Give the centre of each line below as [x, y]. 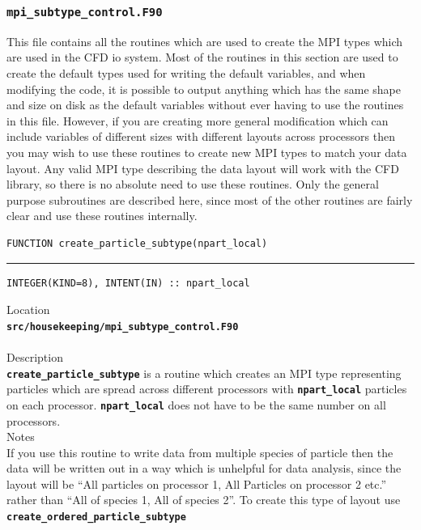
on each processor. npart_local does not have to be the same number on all [196, 404]
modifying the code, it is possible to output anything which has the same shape [204, 89]
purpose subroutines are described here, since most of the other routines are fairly [210, 199]
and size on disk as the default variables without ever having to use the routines [205, 105]
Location [28, 310]
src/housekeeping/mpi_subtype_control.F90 [123, 326]
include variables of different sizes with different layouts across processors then [201, 136]
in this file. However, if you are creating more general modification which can [198, 120]
